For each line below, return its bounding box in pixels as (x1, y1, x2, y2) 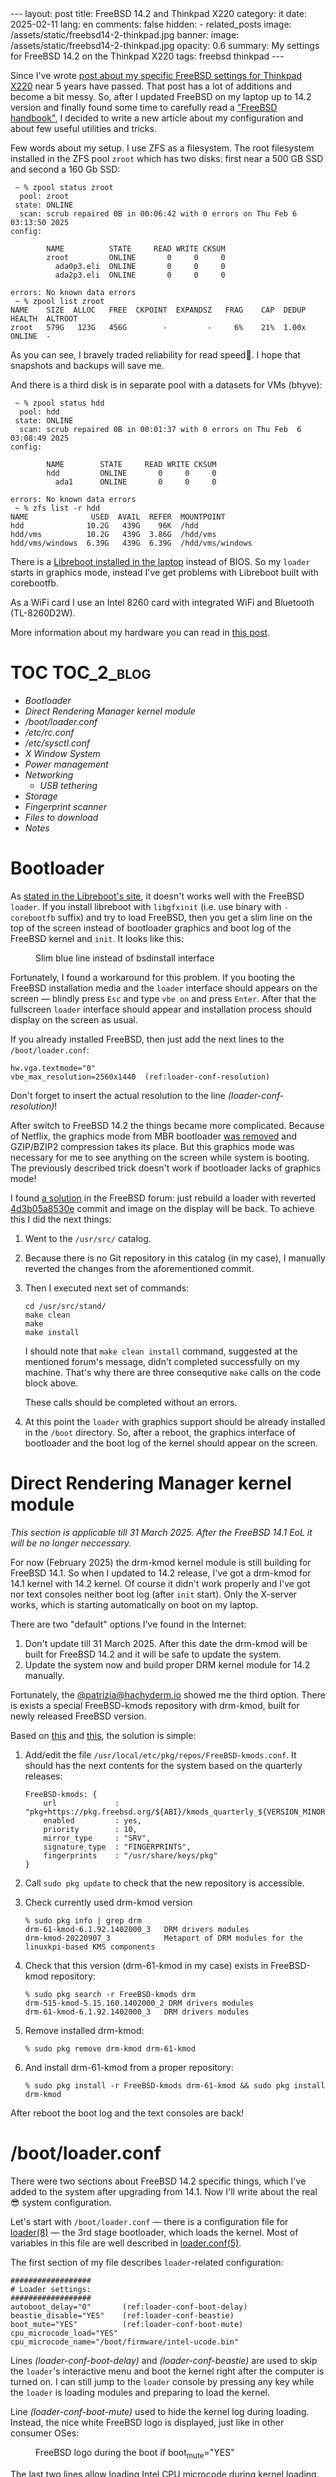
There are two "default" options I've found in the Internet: (10, 1618, 247, 1630)
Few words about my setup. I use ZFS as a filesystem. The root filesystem (10, 142, 315, 154)
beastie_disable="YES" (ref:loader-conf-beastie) (10, 2310, 235, 2321)
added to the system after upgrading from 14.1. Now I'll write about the (10, 2185, 300, 2197)
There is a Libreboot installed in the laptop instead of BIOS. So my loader (10, 556, 311, 567)
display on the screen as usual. (10, 1013, 138, 1026)
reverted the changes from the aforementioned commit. (24, 1262, 255, 1274)
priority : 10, (43, 1824, 138, 1834)
